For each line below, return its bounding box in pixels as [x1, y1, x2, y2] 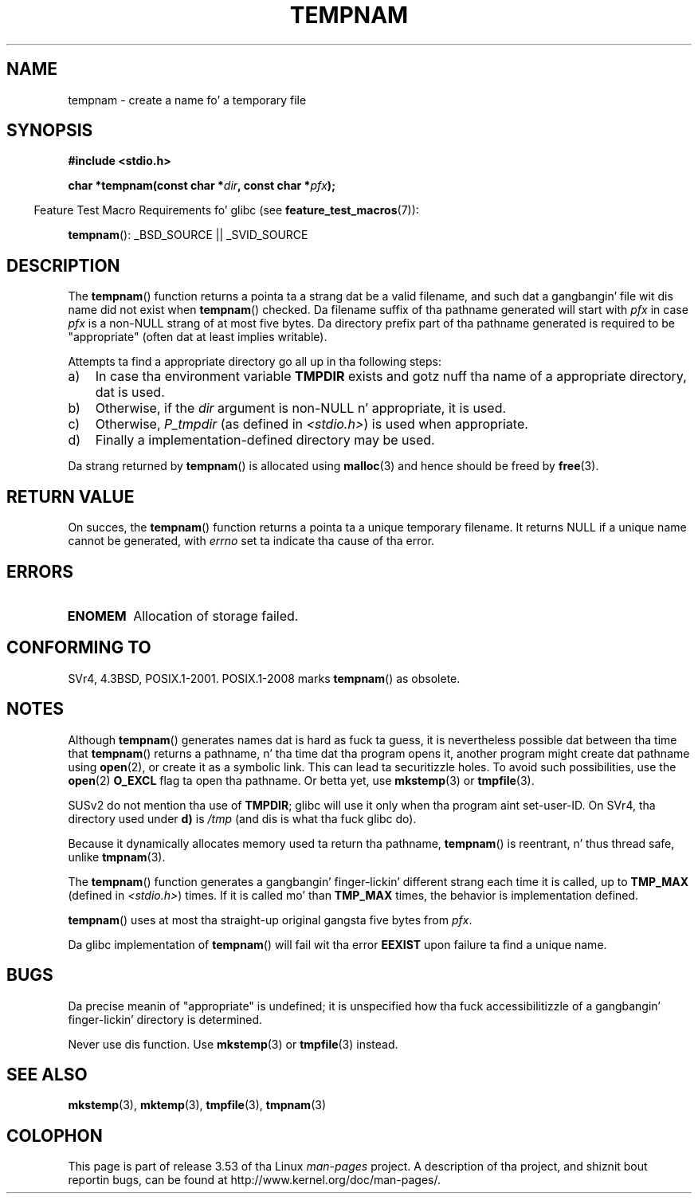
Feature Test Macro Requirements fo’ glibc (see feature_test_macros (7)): [33, 203, 419, 218]
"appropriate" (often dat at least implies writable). [68, 330, 327, 344]
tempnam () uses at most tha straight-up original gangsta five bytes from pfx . [68, 912, 473, 927]
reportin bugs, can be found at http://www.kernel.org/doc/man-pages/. [68, 1173, 441, 1187]
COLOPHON [6, 1125, 103, 1146]
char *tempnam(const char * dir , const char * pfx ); [68, 178, 335, 193]
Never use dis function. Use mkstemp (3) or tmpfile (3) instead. [68, 1037, 398, 1051]
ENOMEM [67, 607, 127, 624]
